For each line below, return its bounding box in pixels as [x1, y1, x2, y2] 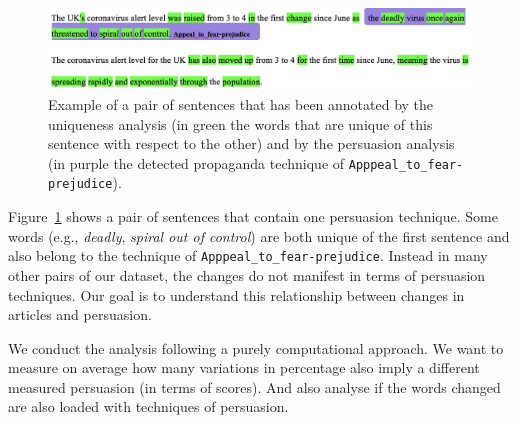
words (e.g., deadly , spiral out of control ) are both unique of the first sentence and [8, 225, 510, 246]
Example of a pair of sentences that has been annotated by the [48, 93, 434, 114]
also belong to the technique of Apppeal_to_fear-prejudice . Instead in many [8, 245, 488, 266]
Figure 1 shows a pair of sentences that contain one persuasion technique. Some [8, 206, 498, 227]
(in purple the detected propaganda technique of [48, 152, 345, 173]
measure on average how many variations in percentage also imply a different [8, 357, 480, 378]
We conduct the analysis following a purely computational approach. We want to [8, 337, 504, 358]
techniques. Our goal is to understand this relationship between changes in [8, 284, 465, 305]
